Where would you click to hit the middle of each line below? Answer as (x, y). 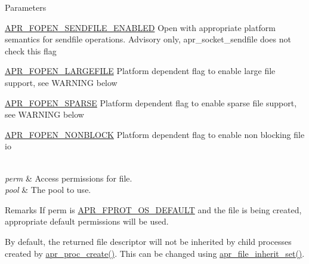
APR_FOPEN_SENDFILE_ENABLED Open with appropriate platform (140, 27)
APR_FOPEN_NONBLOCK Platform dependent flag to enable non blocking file (155, 134)
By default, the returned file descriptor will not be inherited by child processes (148, 241)
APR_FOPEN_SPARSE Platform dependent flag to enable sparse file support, (151, 102)
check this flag (31, 50)
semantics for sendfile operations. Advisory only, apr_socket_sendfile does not (148, 39)
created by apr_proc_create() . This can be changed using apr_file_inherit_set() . (155, 253)
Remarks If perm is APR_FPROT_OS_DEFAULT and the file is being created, (153, 209)
